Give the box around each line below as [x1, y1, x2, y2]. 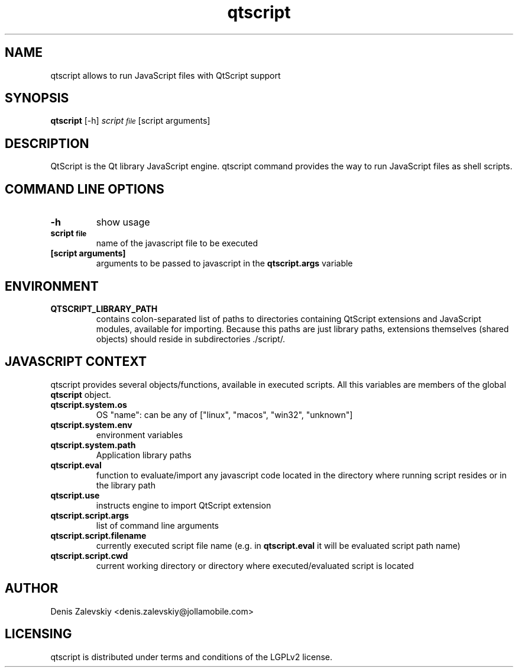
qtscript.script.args [50, 510, 129, 520]
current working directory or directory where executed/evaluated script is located [96, 560, 414, 571]
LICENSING [5, 626, 72, 642]
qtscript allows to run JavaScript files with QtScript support [50, 70, 281, 81]
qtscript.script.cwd [50, 550, 128, 561]
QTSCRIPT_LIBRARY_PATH [50, 303, 158, 314]
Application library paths [96, 449, 192, 460]
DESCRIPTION [5, 136, 89, 151]
